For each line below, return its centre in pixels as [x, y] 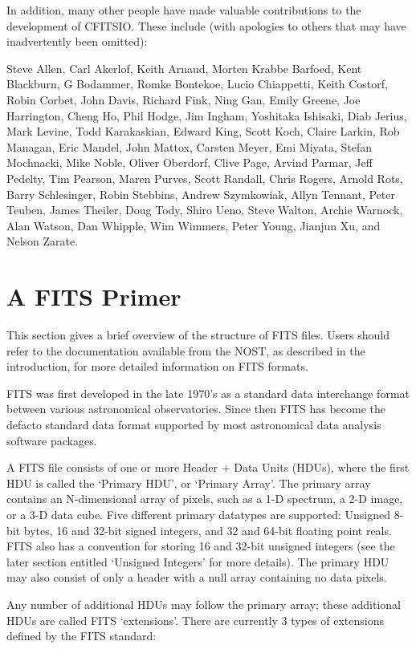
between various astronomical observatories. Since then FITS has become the [196, 409]
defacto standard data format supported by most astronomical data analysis [194, 424]
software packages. [52, 440]
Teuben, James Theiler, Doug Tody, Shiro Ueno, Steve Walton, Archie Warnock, [205, 210]
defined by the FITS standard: [82, 636]
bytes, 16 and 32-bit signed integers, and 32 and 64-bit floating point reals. [208, 530]
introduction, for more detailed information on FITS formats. [157, 366]
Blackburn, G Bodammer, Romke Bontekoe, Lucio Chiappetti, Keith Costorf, [197, 84]
